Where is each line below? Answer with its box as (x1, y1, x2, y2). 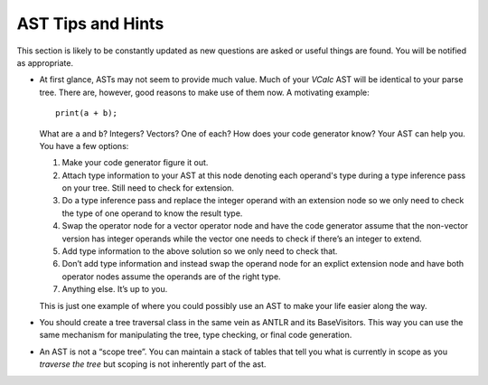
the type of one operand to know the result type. (61, 208, 243, 219)
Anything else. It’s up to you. (61, 284, 168, 295)
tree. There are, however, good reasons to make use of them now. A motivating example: (39, 87, 370, 98)
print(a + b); (55, 108, 117, 118)
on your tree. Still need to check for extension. (61, 183, 235, 193)
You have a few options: (39, 140, 129, 151)
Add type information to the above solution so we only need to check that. (61, 246, 338, 257)
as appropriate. (16, 57, 74, 68)
